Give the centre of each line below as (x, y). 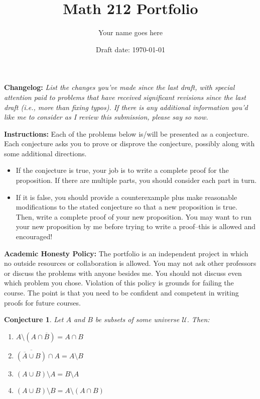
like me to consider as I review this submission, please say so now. (106, 117)
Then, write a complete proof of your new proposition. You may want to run (134, 216)
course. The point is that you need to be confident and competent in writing (121, 292)
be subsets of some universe (137, 319)
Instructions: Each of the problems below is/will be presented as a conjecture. (127, 133)
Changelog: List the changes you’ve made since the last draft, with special (119, 87)
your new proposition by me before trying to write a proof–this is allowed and (136, 226)
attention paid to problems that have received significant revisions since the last (125, 97)
